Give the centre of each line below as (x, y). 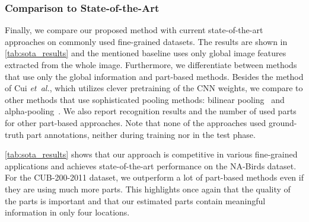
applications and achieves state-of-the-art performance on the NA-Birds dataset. (151, 165)
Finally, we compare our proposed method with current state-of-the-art (134, 30)
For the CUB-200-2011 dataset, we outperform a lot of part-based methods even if (154, 177)
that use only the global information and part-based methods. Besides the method (154, 76)
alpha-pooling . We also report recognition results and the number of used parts (151, 111)
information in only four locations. (67, 212)
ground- (283, 122)
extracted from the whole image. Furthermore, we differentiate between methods (151, 65)
